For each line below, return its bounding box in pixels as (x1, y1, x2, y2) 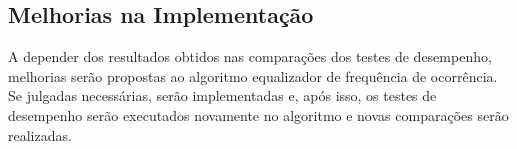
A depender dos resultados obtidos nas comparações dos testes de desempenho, (8, 46, 492, 67)
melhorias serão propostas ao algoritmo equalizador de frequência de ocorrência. (8, 65, 498, 86)
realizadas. (8, 124, 72, 145)
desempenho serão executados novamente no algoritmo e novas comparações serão (8, 104, 509, 125)
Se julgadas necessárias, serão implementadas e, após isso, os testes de (8, 85, 437, 106)
